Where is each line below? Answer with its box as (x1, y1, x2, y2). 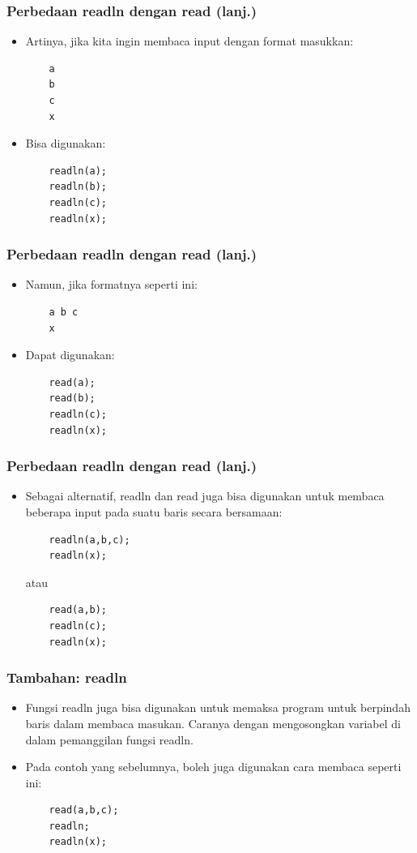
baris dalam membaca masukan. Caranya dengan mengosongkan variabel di (25, 714, 401, 731)
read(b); (49, 392, 96, 405)
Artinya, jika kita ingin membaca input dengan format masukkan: (25, 32, 354, 49)
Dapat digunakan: (25, 346, 115, 363)
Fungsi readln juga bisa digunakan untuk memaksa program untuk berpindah (25, 699, 411, 716)
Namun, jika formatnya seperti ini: (25, 276, 198, 293)
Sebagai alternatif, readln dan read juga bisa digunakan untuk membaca (25, 487, 385, 504)
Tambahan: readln (6, 667, 127, 688)
